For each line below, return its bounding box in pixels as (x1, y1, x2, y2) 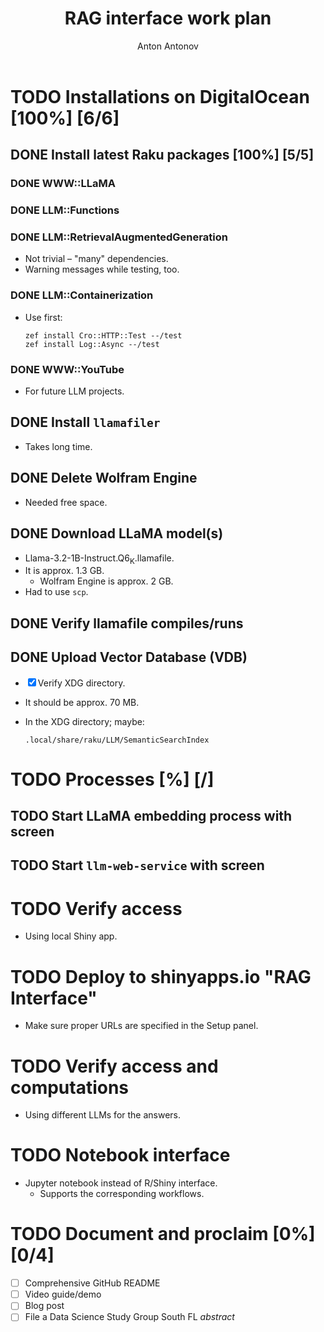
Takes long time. (24, 440, 93, 452)
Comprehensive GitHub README (24, 1277, 161, 1289)
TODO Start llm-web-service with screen (10, 857, 265, 874)
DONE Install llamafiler (10, 414, 161, 431)
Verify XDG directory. (37, 677, 126, 689)
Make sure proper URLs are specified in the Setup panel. (24, 1020, 259, 1032)
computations (10, 1076, 130, 1099)
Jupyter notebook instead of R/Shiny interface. (24, 1177, 218, 1189)
